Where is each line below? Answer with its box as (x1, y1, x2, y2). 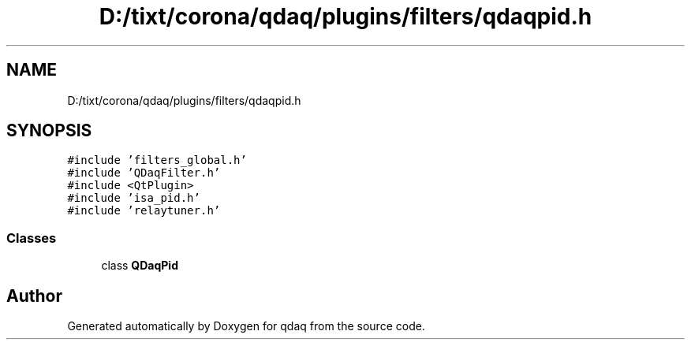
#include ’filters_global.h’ (67, 154, 247, 167)
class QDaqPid (101, 259, 178, 273)
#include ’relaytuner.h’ (67, 204, 221, 218)
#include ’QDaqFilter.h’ (67, 166, 221, 180)
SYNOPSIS (6, 121, 92, 141)
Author (6, 285, 62, 306)
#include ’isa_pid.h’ (67, 192, 200, 205)
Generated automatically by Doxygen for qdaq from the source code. (67, 319, 425, 333)
